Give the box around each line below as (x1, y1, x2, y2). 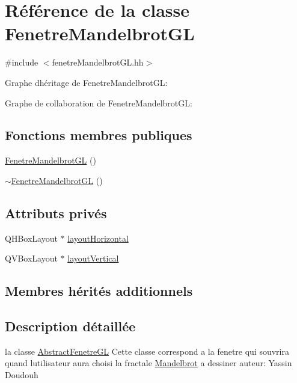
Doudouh (5, 369, 38, 381)
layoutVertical (67, 252, 119, 265)
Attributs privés (5, 203, 107, 222)
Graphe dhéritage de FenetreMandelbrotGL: (5, 76, 168, 88)
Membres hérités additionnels (5, 281, 193, 300)
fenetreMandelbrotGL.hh (52, 56, 144, 69)
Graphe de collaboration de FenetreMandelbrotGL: (5, 96, 192, 109)
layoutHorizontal (67, 231, 129, 244)
